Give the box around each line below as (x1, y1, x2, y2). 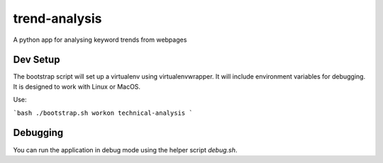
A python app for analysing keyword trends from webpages (13, 35, 187, 44)
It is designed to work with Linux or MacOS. (13, 82, 141, 91)
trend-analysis (13, 11, 102, 26)
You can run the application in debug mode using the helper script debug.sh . (13, 145, 238, 154)
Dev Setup (13, 54, 60, 66)
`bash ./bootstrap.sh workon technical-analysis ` (13, 108, 193, 117)
